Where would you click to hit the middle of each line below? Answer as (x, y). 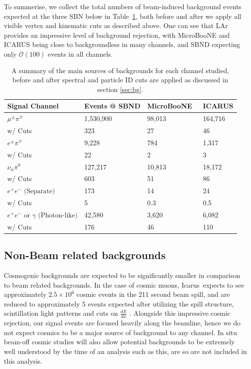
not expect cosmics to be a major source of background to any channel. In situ (121, 332)
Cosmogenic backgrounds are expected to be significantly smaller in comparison (122, 275)
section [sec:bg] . (120, 89)
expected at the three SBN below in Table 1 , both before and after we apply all (123, 16)
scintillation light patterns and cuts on (61, 313)
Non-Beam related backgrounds (85, 255)
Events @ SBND (112, 106)
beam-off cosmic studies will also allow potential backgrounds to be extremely (119, 342)
